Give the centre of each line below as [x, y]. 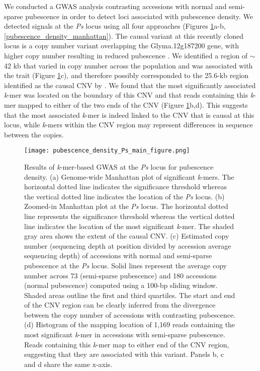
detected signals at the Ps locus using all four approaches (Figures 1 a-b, [115, 26]
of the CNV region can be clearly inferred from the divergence [120, 305]
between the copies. [34, 134]
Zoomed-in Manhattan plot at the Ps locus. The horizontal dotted [126, 206]
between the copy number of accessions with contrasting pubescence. [130, 314]
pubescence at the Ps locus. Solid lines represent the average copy [125, 265]
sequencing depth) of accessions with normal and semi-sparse [118, 255]
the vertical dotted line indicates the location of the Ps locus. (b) [124, 196]
